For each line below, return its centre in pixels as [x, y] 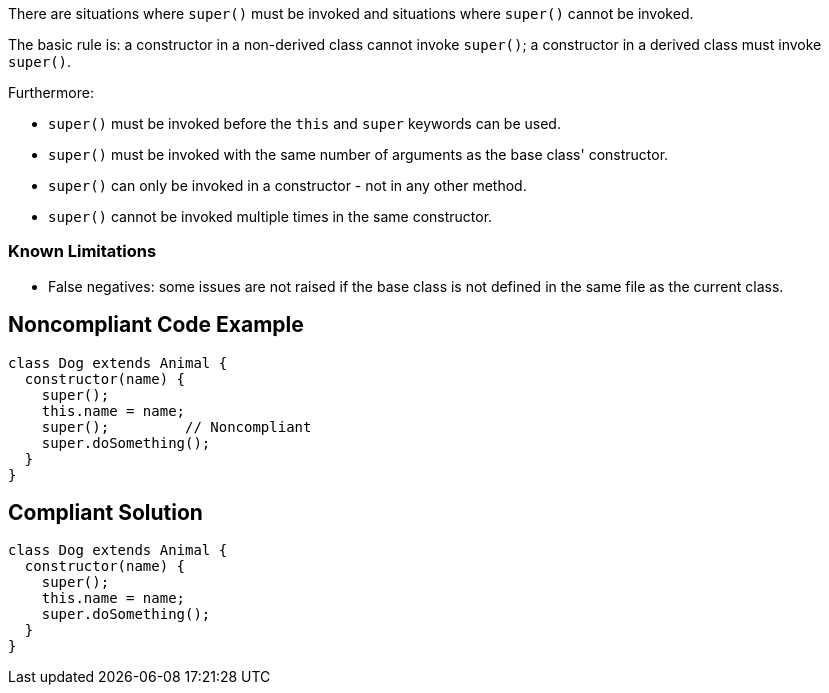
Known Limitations [82, 251]
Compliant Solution [105, 513]
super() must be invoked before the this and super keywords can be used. [304, 123]
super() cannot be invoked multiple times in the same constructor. [270, 216]
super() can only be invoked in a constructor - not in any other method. [287, 185]
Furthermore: [51, 92]
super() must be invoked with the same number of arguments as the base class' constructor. [358, 154]
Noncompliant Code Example [156, 325]
